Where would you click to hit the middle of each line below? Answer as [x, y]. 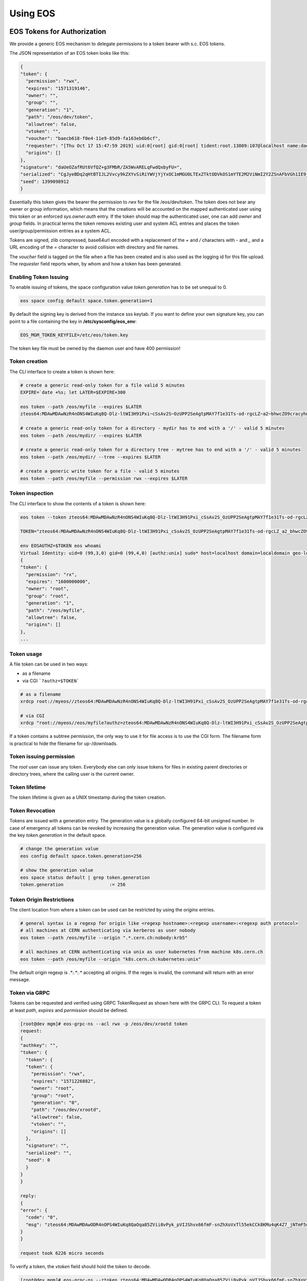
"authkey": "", [39, 1045]
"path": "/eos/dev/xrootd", [66, 1110]
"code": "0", [42, 1217]
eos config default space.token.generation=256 [81, 856]
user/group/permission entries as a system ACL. [60, 231]
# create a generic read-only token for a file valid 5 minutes [103, 385]
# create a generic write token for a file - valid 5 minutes [100, 471]
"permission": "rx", [51, 574]
